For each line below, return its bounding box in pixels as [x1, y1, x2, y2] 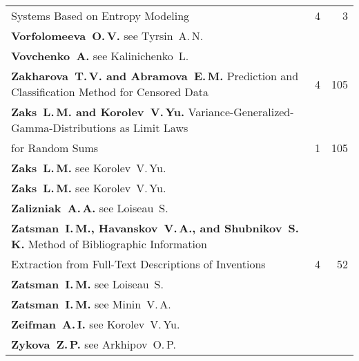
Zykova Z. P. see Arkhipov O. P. [11, 336, 176, 352]
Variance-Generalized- [188, 104, 294, 120]
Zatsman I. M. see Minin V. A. [11, 296, 171, 312]
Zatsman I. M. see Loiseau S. [11, 276, 164, 292]
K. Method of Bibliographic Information [11, 236, 207, 252]
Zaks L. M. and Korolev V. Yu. [11, 104, 185, 120]
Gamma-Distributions [11, 120, 117, 136]
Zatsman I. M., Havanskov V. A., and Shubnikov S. [11, 220, 299, 236]
